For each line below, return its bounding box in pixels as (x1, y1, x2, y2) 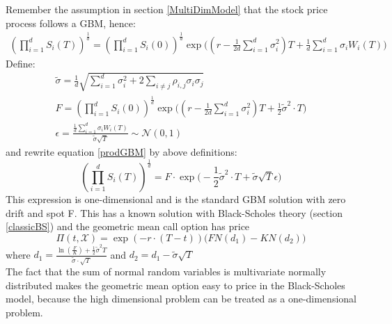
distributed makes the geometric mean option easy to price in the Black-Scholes (6, 277, 345, 292)
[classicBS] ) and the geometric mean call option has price (6, 219, 250, 234)
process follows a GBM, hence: (6, 15, 136, 30)
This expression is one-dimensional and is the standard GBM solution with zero (6, 191, 346, 206)
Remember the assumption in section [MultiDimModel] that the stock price (6, 2, 328, 16)
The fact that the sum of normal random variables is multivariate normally (6, 264, 327, 279)
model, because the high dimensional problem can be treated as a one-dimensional (6, 291, 356, 306)
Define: (6, 56, 36, 70)
